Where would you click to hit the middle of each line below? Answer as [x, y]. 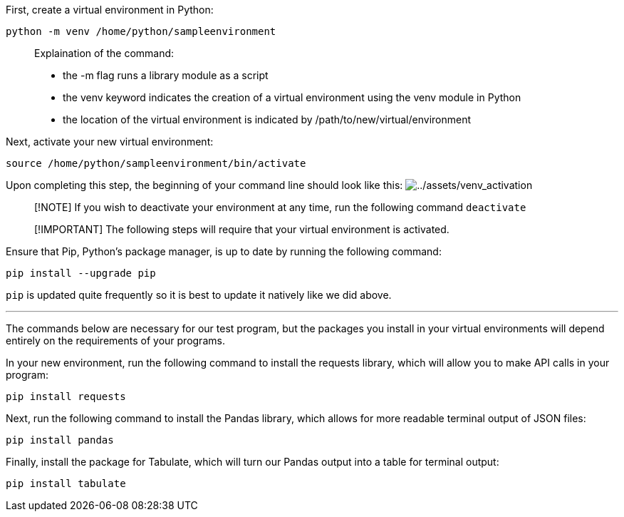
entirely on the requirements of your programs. [115, 341]
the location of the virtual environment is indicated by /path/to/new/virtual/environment [267, 119]
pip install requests [66, 396]
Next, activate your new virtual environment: [110, 142]
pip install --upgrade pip [81, 273]
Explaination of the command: [104, 53]
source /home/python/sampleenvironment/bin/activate [156, 163]
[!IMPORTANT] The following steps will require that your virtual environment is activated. [242, 229]
